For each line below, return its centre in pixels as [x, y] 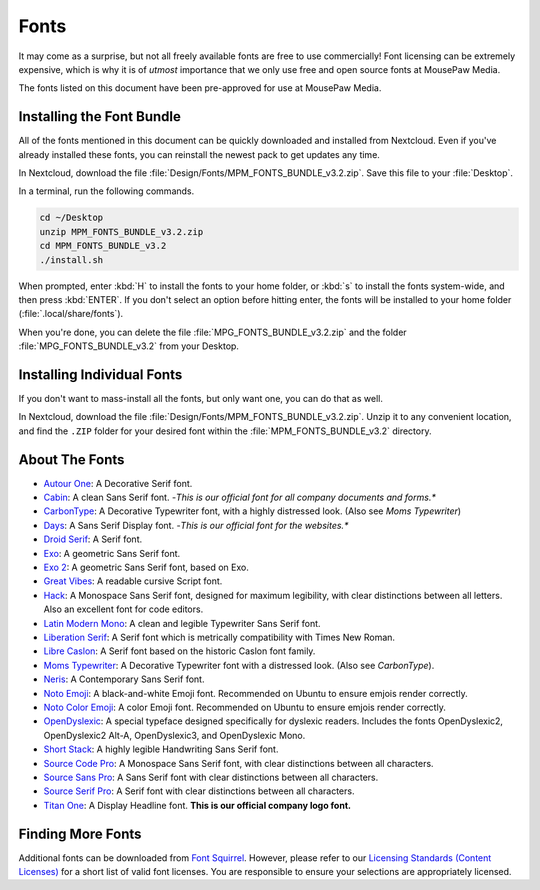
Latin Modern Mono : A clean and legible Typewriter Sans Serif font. [182, 623]
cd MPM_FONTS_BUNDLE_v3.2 [103, 246]
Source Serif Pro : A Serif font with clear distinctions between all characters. [199, 791]
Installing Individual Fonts [100, 374]
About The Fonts [71, 459]
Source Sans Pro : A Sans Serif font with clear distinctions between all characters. [211, 777]
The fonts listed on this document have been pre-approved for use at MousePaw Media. [200, 88]
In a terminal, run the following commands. [106, 191]
